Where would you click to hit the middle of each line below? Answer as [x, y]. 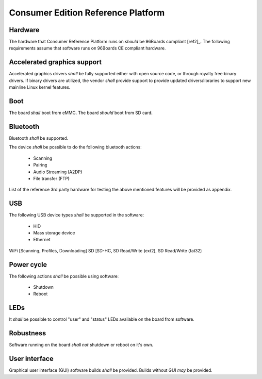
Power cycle [28, 264]
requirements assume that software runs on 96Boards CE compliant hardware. [87, 48]
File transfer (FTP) [51, 178]
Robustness [27, 333]
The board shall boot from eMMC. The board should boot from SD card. [81, 113]
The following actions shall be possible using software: [64, 276]
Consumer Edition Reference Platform [87, 13]
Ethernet [42, 240]
